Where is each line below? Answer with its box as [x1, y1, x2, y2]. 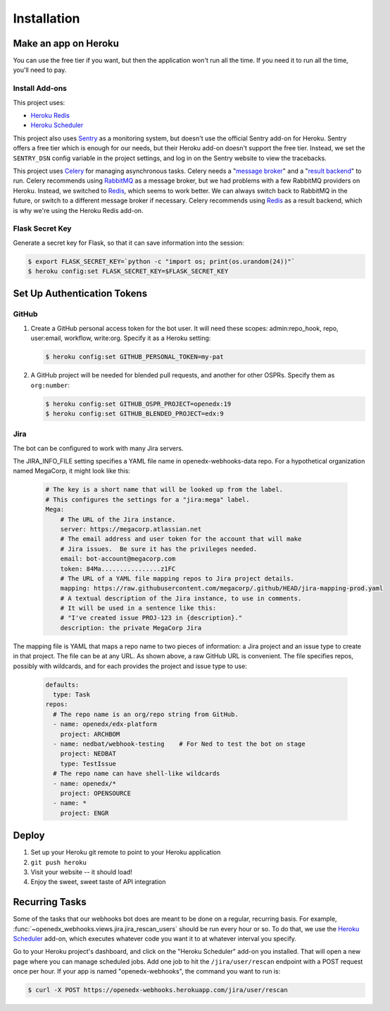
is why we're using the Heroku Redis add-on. [13, 206, 144, 214]
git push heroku [30, 858, 87, 866]
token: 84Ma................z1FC [60, 564, 176, 573]
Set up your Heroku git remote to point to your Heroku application [30, 848, 221, 856]
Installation [13, 11, 80, 26]
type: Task [53, 691, 91, 698]
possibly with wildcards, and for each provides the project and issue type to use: [13, 662, 248, 670]
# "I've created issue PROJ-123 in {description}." [60, 614, 243, 622]
